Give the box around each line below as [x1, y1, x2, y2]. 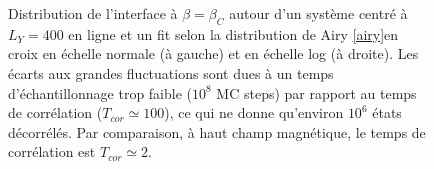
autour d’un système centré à [229, 3, 408, 23]
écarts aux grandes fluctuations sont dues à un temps [8, 62, 334, 83]
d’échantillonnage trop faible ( [8, 82, 193, 103]
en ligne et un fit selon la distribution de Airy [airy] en [68, 23, 399, 44]
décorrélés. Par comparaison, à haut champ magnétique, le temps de [8, 121, 426, 142]
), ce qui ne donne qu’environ [164, 102, 344, 123]
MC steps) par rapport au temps [216, 82, 417, 103]
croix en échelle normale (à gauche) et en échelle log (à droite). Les [8, 43, 419, 64]
